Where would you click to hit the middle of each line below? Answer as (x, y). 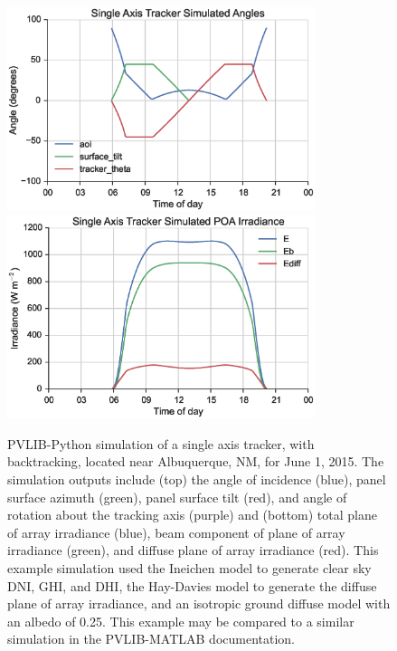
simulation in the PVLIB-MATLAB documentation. (151, 639)
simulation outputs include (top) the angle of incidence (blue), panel (197, 479)
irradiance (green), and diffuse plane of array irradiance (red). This (193, 550)
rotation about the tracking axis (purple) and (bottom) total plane (192, 515)
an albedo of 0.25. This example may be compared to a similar (181, 621)
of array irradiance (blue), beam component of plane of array (176, 532)
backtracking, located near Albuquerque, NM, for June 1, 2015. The (196, 461)
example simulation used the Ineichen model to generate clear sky (189, 568)
